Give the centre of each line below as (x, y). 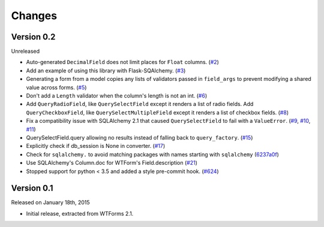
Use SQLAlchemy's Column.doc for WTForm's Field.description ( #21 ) (112, 163)
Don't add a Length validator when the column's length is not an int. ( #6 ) (117, 96)
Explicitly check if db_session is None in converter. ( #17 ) (96, 146)
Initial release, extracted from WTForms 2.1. (80, 213)
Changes (34, 16)
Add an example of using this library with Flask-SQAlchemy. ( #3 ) (106, 70)
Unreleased (25, 52)
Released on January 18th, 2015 (50, 202)
